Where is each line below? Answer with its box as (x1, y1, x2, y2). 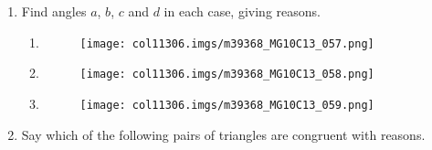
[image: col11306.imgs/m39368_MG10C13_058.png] (79, 68, 374, 81)
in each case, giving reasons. (163, 2, 321, 20)
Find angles (21, 2, 87, 20)
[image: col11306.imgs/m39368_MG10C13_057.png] (79, 37, 374, 50)
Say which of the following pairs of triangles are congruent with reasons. (21, 124, 426, 144)
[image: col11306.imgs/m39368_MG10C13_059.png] (79, 98, 374, 112)
